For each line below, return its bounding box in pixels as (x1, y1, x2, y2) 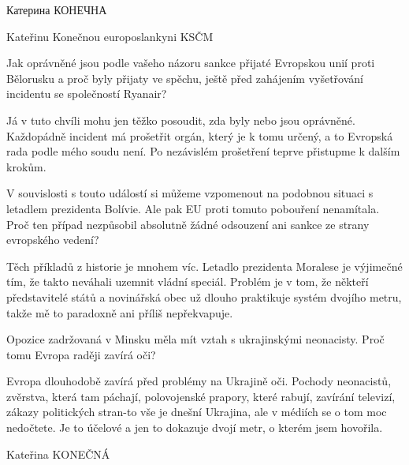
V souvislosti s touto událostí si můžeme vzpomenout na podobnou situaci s (6, 185, 374, 201)
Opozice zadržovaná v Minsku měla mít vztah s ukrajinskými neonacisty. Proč (6, 331, 385, 347)
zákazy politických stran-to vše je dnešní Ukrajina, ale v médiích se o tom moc (6, 403, 387, 420)
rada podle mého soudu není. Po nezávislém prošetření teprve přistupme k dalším (6, 143, 400, 159)
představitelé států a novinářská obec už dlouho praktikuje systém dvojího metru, (6, 288, 402, 305)
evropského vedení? (6, 231, 99, 248)
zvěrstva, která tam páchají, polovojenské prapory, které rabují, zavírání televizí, (6, 388, 396, 404)
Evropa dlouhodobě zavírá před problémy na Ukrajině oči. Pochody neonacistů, (6, 373, 392, 389)
